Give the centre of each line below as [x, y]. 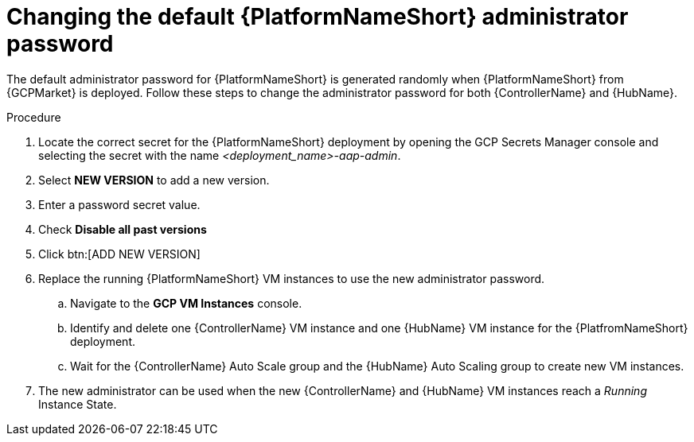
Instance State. [78, 404]
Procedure [34, 117]
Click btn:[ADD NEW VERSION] [119, 254]
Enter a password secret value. [119, 204]
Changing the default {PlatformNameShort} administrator [318, 17]
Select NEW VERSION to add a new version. [154, 180]
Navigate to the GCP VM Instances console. [186, 303]
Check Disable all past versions [123, 229]
